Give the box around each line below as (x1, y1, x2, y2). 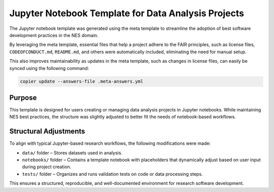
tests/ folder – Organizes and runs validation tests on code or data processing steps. (22, 171, 203, 177)
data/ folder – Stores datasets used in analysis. (22, 149, 123, 156)
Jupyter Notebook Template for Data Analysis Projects (9, 8, 245, 19)
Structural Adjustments (9, 127, 86, 136)
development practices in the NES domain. (9, 32, 99, 38)
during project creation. (22, 164, 72, 170)
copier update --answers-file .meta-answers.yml (20, 79, 144, 85)
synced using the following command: (9, 65, 89, 71)
